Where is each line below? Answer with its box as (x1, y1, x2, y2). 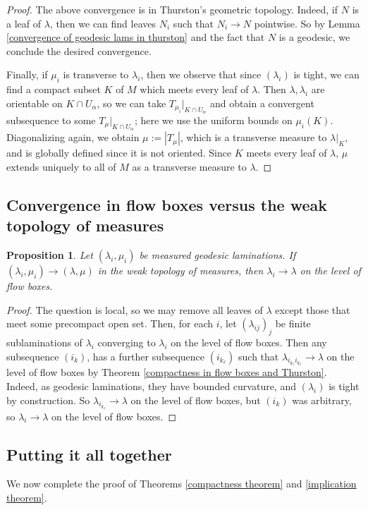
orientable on (6, 95, 63, 110)
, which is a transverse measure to (180, 130, 327, 145)
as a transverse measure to (132, 159, 247, 174)
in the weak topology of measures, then (97, 262, 264, 277)
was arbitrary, (292, 392, 352, 407)
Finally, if (6, 67, 48, 82)
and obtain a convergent (210, 95, 314, 110)
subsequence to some (6, 112, 96, 127)
